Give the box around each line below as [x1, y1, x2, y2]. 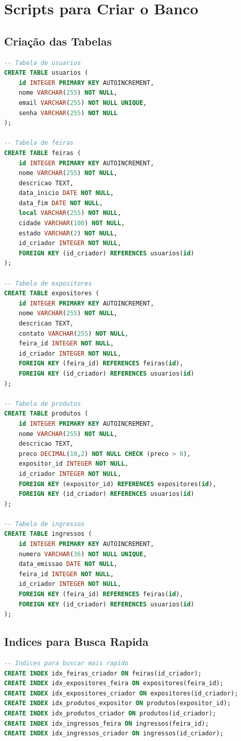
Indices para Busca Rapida [4, 634, 149, 649]
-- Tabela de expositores [4, 279, 92, 287]
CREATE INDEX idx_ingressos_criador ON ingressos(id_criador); [4, 730, 224, 737]
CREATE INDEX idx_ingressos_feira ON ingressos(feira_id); [4, 720, 209, 727]
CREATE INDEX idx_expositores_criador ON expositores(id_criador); [4, 689, 238, 697]
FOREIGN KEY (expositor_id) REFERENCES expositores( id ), [18, 480, 216, 488]
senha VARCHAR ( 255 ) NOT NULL [18, 109, 117, 117]
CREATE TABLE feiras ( [4, 149, 81, 157]
